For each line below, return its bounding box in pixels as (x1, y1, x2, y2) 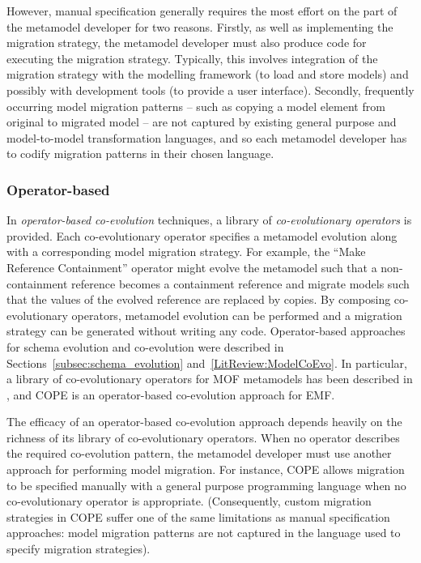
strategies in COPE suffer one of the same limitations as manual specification (6, 508, 390, 525)
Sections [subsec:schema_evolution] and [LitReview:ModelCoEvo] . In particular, (6, 354, 407, 371)
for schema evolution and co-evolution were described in (6, 338, 284, 355)
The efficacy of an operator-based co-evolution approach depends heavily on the (6, 413, 402, 430)
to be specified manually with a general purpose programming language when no (6, 476, 406, 493)
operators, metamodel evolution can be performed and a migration (71, 306, 402, 323)
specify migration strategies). (6, 540, 151, 557)
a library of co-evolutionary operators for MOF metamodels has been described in (6, 370, 413, 387)
